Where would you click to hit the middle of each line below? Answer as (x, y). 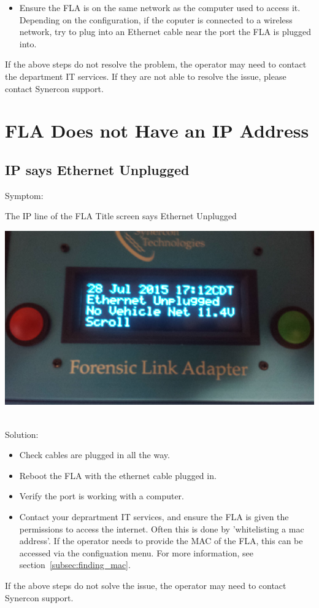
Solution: (22, 434)
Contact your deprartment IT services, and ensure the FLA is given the (154, 516)
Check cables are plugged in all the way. (94, 455)
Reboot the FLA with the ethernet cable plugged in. (118, 475)
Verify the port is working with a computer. (102, 496)
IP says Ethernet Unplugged (97, 169)
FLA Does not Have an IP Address (157, 131)
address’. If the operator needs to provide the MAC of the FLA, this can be (161, 541)
